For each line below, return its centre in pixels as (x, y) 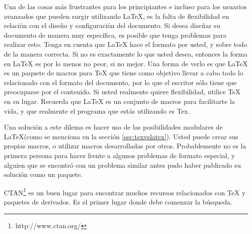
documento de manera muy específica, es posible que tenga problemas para (115, 35)
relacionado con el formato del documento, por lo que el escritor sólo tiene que (120, 82)
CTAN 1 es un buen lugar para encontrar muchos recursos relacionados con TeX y (125, 191)
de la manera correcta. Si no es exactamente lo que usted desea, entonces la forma (126, 53)
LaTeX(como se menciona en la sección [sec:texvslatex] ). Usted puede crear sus (121, 136)
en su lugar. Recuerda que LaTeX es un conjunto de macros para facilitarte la (119, 101)
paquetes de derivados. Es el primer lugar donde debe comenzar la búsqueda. (118, 201)
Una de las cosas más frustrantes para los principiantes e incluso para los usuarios (126, 6)
